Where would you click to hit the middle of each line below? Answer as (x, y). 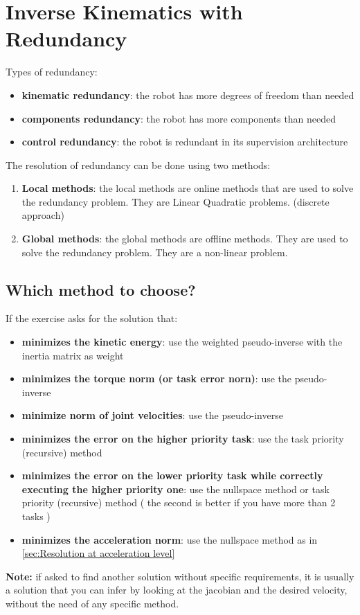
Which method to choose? (101, 289)
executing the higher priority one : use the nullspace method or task (175, 489)
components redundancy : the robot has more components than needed (179, 118)
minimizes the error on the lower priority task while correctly (172, 475)
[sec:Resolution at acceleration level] (98, 553)
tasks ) (36, 516)
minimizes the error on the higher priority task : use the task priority (183, 439)
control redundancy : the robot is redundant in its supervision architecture (185, 142)
